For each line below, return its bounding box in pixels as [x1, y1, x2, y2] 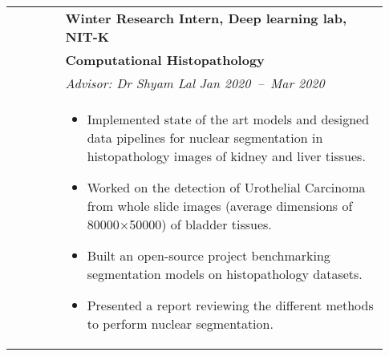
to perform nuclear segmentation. [87, 314, 274, 333]
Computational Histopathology [65, 51, 265, 69]
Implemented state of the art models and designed [87, 110, 370, 128]
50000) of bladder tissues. [129, 215, 272, 233]
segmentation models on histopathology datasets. [87, 265, 363, 283]
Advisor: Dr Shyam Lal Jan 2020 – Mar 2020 [65, 74, 325, 92]
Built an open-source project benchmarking [87, 246, 330, 265]
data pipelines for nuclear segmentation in [87, 128, 323, 147]
